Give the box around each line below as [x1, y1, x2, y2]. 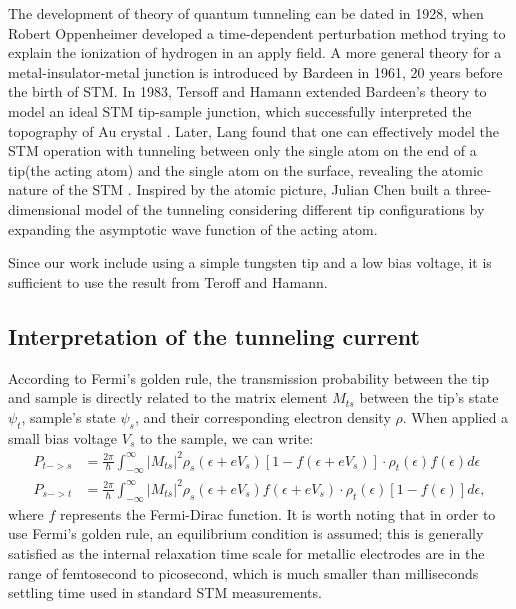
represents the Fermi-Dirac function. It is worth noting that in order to [60, 503, 496, 524]
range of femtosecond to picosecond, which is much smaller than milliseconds [8, 562, 479, 583]
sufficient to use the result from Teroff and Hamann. [8, 271, 328, 292]
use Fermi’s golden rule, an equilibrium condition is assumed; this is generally [8, 523, 484, 544]
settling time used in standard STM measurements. [8, 582, 322, 603]
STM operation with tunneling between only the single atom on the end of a [8, 140, 477, 161]
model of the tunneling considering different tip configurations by [85, 198, 485, 219]
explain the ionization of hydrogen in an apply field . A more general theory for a [8, 42, 502, 63]
